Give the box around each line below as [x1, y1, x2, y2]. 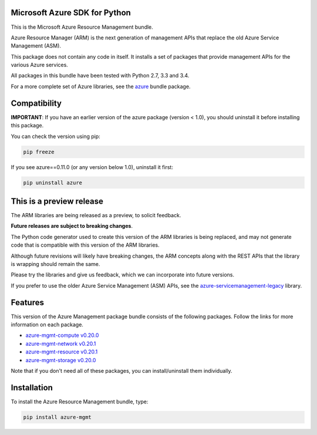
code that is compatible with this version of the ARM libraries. [11, 241, 160, 249]
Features [11, 297, 44, 308]
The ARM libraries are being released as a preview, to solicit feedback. [11, 212, 181, 218]
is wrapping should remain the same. [11, 260, 100, 267]
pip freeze [23, 149, 55, 155]
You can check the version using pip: [11, 133, 101, 140]
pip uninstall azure [23, 179, 82, 186]
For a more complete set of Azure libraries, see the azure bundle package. [11, 83, 191, 90]
